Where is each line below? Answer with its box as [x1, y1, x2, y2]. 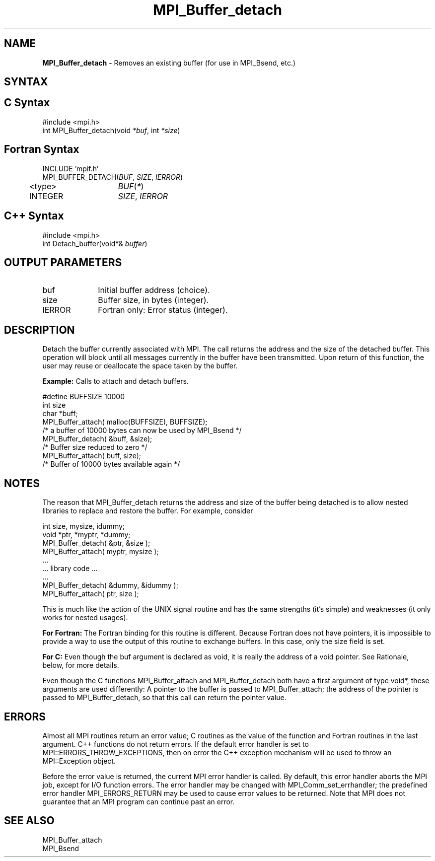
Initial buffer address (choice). [98, 285, 210, 295]
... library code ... [42, 564, 98, 573]
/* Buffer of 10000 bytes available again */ [42, 460, 180, 469]
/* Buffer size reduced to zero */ [42, 443, 147, 452]
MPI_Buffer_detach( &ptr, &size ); [42, 539, 150, 548]
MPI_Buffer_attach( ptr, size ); [42, 589, 139, 598]
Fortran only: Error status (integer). [98, 305, 228, 315]
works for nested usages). [42, 613, 128, 622]
